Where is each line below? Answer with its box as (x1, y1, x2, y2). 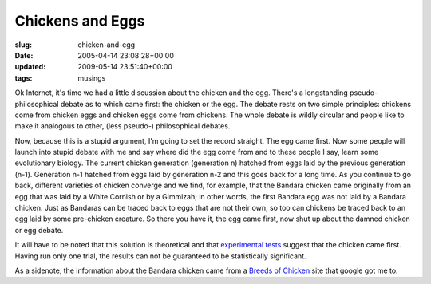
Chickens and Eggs (14, 12, 145, 30)
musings (77, 73, 106, 83)
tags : (14, 73, 33, 83)
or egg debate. (14, 225, 64, 235)
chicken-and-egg (77, 40, 136, 49)
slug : (14, 40, 32, 49)
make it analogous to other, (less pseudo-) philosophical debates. (14, 121, 231, 131)
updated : (14, 62, 46, 72)
